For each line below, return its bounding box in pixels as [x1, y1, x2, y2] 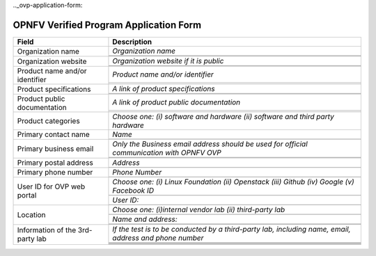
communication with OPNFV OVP [112, 147, 222, 157]
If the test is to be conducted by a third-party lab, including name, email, [112, 224, 351, 234]
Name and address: [112, 214, 178, 224]
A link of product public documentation [112, 97, 241, 107]
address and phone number [112, 233, 204, 243]
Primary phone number [17, 168, 93, 177]
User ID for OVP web [17, 182, 86, 191]
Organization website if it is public [112, 56, 224, 65]
